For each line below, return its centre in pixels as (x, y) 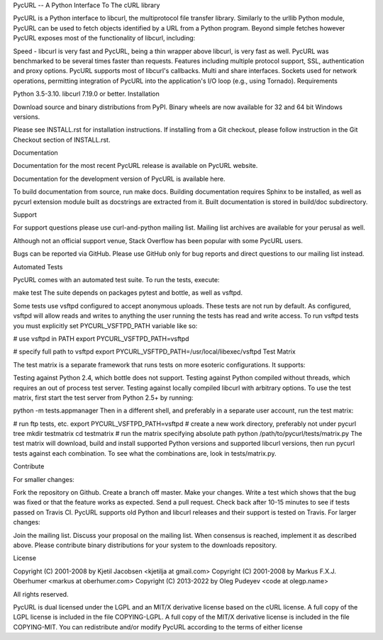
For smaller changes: (44, 479)
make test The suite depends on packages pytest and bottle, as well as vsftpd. (128, 293)
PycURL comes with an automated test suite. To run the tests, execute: (116, 279)
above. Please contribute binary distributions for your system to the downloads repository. (145, 545)
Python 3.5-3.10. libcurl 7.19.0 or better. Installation (86, 94)
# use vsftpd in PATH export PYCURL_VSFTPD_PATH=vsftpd (101, 338)
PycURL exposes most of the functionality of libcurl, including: (104, 38)
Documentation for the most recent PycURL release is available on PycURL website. (135, 166)
